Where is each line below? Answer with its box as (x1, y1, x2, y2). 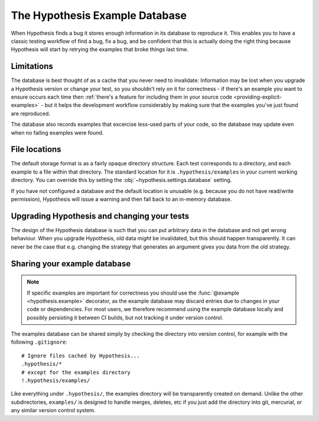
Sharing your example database (11, 259, 131, 269)
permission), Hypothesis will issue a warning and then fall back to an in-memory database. (11, 195, 232, 203)
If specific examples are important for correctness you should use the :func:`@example (27, 289, 239, 296)
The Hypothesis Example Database (11, 9, 187, 22)
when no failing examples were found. (11, 129, 104, 136)
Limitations (11, 61, 53, 71)
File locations (11, 145, 61, 155)
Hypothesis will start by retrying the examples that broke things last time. (11, 46, 189, 53)
